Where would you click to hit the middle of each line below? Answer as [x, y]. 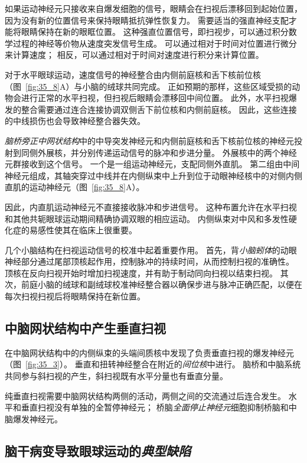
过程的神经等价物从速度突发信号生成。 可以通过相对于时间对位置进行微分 [155, 43]
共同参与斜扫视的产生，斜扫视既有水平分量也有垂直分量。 [116, 376]
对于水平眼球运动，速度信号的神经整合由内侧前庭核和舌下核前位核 [133, 74]
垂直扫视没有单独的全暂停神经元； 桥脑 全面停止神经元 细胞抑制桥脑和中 [159, 407]
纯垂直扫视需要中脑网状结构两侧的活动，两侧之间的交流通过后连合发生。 [145, 395]
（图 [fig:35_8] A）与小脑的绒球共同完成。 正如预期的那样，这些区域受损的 [148, 86]
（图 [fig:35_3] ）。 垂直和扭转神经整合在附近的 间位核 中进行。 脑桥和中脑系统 [153, 364]
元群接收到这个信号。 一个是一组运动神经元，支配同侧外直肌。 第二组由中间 [152, 164]
